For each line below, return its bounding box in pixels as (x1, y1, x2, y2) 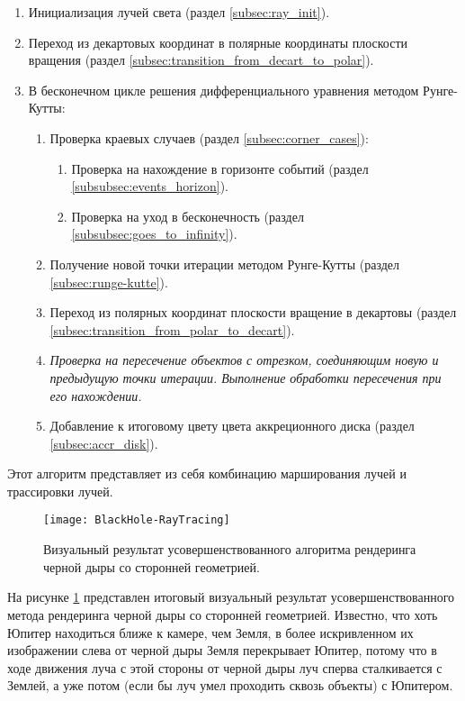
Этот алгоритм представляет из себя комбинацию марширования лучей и (7, 464, 407, 483)
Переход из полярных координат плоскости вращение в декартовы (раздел (49, 303, 457, 322)
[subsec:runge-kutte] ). (49, 272, 168, 291)
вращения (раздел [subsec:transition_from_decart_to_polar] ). (28, 50, 374, 69)
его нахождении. (49, 386, 142, 405)
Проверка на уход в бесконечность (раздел (71, 206, 304, 225)
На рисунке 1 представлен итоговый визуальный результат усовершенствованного (7, 587, 455, 606)
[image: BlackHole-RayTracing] (43, 514, 230, 527)
